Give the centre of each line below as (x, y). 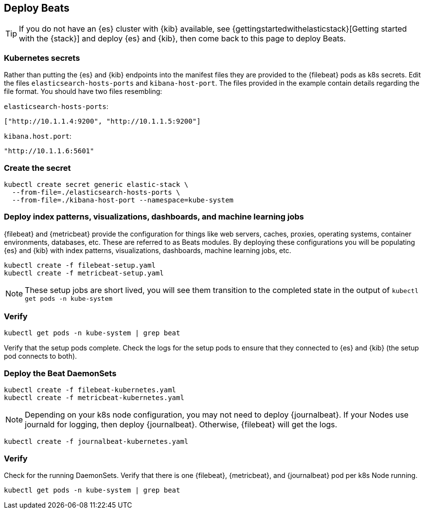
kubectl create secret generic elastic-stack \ (96, 184)
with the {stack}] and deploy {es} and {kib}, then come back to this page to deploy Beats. (183, 39)
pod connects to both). (41, 356)
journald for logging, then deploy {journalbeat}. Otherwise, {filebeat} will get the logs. (181, 425)
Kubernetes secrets (42, 58)
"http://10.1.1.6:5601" (49, 151)
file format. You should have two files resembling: (83, 92)
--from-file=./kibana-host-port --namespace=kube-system (123, 200)
